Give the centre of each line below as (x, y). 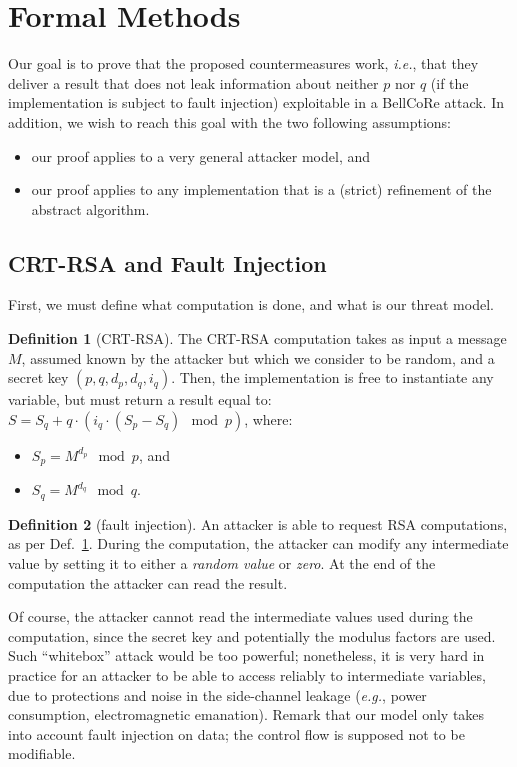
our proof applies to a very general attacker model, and (201, 155)
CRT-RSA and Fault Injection (167, 262)
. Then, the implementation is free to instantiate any (332, 377)
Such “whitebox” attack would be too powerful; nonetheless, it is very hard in (246, 655)
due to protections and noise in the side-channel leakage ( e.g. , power (217, 694)
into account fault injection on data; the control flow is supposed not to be (236, 733)
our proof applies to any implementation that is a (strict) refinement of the (261, 189)
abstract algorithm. (90, 208)
